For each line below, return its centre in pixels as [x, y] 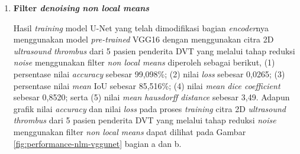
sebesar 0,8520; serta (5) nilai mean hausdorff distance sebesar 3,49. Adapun [151, 97]
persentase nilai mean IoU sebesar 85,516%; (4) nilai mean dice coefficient [147, 85]
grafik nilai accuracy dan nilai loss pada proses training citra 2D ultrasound [150, 108]
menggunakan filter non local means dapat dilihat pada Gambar [130, 131]
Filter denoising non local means [81, 8]
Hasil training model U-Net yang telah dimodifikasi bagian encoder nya [141, 27]
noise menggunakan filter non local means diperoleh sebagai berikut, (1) [144, 62]
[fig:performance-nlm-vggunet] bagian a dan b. [97, 143]
